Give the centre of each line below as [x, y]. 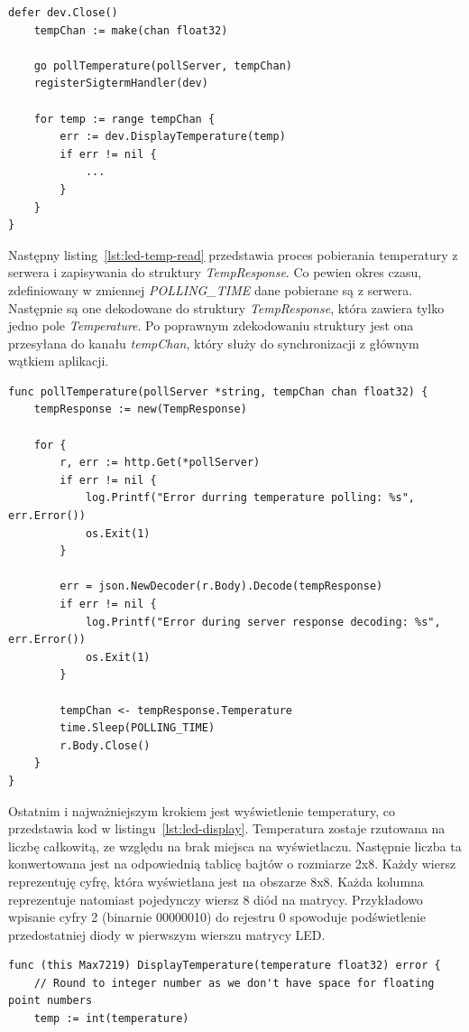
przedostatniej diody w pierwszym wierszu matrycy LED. [167, 934]
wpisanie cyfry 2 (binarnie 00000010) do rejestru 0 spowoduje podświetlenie [217, 917]
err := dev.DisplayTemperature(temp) [173, 137]
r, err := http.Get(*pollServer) [160, 463]
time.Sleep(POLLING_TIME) [138, 728]
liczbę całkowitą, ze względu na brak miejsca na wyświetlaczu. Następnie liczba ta [235, 846]
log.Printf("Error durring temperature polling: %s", [250, 498]
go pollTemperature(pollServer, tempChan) [163, 65]
